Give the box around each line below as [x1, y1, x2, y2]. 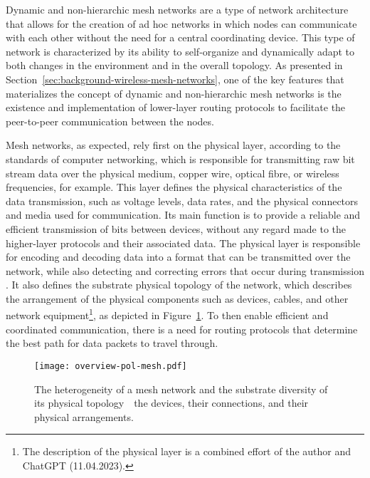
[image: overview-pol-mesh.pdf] [34, 360, 187, 371]
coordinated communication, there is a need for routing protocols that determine [6, 321, 358, 336]
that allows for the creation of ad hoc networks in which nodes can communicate [6, 16, 357, 31]
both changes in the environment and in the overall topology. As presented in [6, 58, 343, 73]
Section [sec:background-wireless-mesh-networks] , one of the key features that [6, 71, 344, 86]
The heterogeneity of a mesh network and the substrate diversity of [34, 381, 328, 396]
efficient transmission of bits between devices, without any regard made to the [6, 221, 347, 236]
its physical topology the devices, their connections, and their [34, 395, 309, 410]
